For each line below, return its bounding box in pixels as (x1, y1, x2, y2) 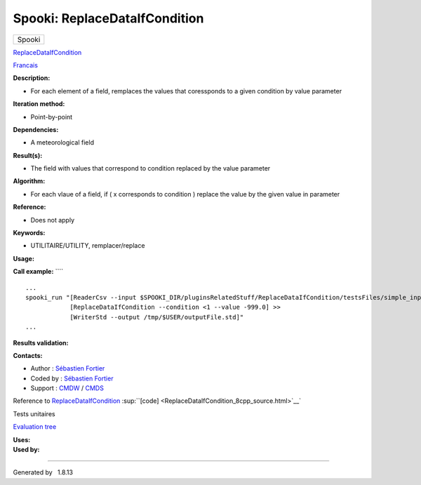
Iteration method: (13, 100, 65, 108)
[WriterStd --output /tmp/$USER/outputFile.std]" (69, 313, 244, 321)
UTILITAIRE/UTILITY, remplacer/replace (30, 241, 145, 250)
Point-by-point (30, 112, 73, 121)
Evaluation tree (13, 423, 57, 431)
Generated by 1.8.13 (13, 468, 74, 477)
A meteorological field (30, 138, 95, 147)
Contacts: (13, 351, 43, 359)
